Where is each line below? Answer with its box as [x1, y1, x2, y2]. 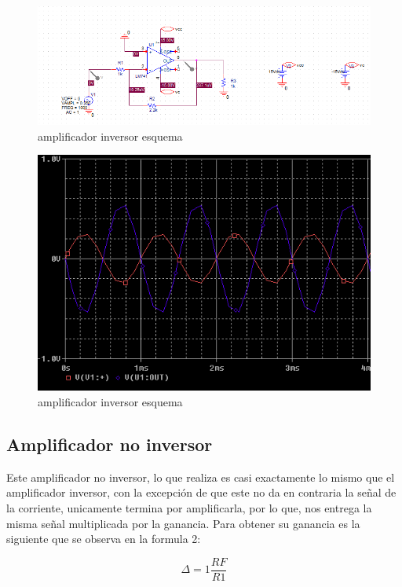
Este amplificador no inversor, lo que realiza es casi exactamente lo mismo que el [6, 468, 395, 485]
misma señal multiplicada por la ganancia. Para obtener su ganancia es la [6, 515, 360, 531]
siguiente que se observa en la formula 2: [6, 530, 201, 547]
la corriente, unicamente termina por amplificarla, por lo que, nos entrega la [6, 500, 372, 516]
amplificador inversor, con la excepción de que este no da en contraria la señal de [6, 484, 397, 501]
